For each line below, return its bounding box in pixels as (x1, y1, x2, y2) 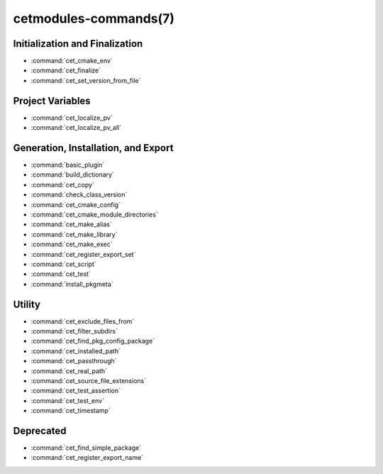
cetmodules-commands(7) (13, 11, 175, 26)
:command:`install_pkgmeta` (30, 280, 113, 288)
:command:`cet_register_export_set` (30, 250, 136, 258)
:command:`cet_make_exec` (30, 240, 113, 248)
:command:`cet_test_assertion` (30, 387, 121, 395)
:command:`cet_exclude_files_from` (30, 316, 135, 326)
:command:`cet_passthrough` (30, 357, 117, 365)
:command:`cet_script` (30, 260, 97, 268)
